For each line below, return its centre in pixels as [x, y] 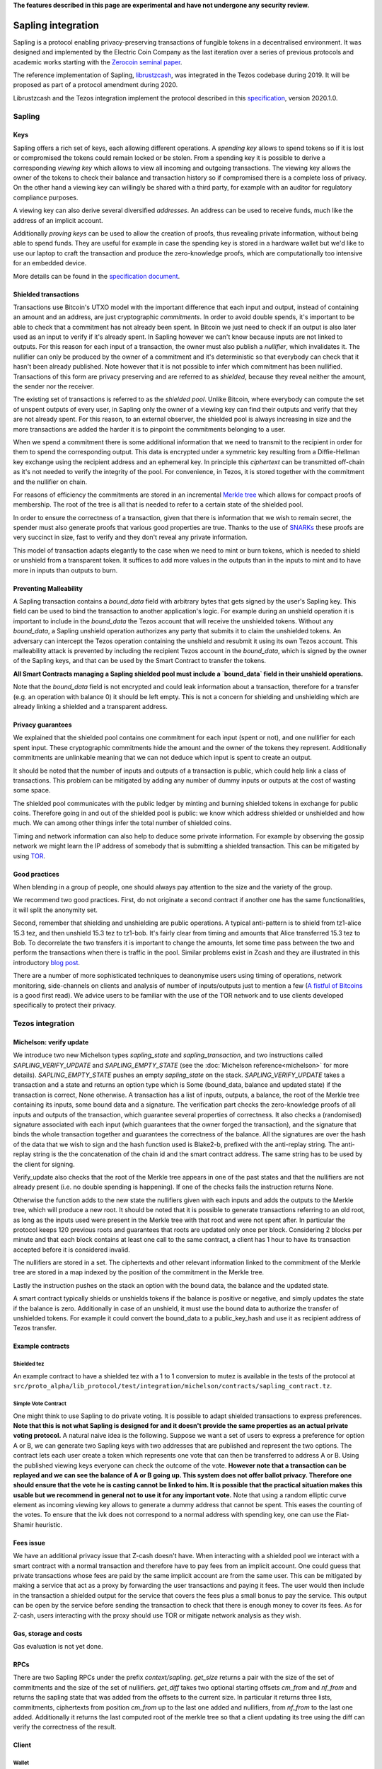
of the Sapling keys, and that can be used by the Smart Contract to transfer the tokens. [140, 661]
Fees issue [29, 1543]
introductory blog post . [47, 962]
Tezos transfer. [35, 1328]
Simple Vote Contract [40, 1404]
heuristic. [49, 1524]
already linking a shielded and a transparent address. [90, 706]
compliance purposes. [46, 197]
